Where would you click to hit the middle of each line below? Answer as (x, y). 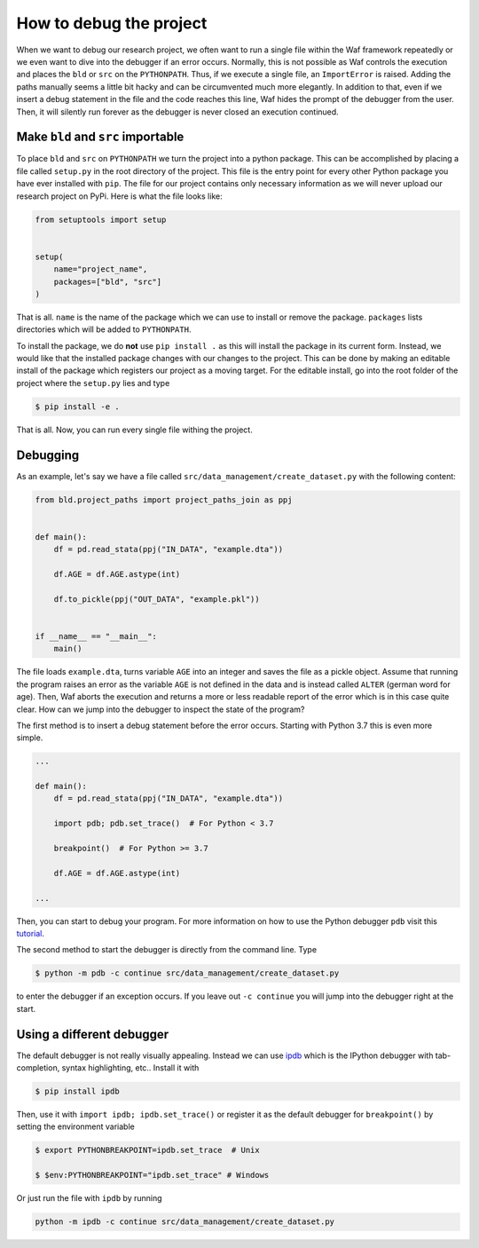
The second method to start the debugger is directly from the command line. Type (167, 950)
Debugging (48, 455)
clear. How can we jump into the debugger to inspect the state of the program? (161, 709)
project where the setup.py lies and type (93, 383)
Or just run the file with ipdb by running (90, 1198)
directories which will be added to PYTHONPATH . (104, 329)
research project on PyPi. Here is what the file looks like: (119, 196)
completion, (38, 1068)
